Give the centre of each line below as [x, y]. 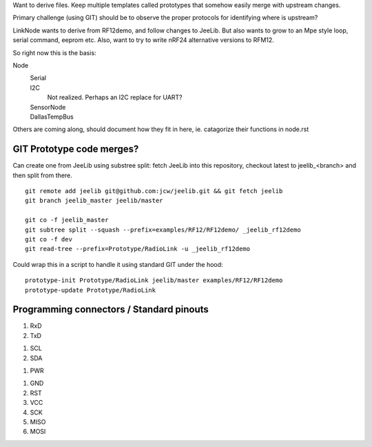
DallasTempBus [52, 117]
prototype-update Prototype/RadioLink [91, 290]
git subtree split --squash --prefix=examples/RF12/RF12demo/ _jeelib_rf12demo [163, 230]
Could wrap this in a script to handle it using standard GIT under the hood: [118, 264]
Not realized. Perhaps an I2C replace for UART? [115, 97]
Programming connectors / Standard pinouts [111, 309]
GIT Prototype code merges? [76, 149]
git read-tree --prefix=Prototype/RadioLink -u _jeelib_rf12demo [138, 249]
